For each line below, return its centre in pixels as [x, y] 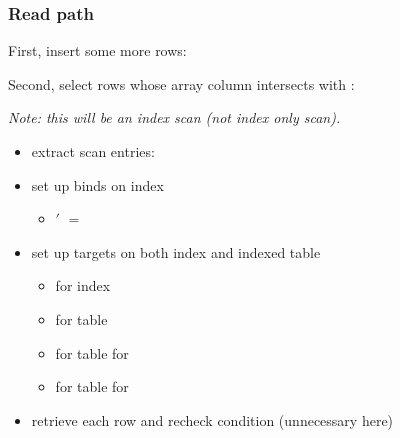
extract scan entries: [93, 151]
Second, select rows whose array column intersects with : [181, 83]
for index [83, 285]
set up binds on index [97, 184]
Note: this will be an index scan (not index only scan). [174, 117]
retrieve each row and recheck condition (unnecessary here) [212, 419]
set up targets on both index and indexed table [176, 251]
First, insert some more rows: [97, 50]
